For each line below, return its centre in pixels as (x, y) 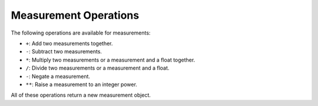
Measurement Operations (75, 15)
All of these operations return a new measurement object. (81, 95)
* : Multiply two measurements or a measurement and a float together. (110, 60)
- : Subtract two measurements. (64, 52)
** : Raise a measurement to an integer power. (82, 84)
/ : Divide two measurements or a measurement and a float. (97, 68)
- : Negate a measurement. (58, 76)
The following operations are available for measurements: (81, 33)
